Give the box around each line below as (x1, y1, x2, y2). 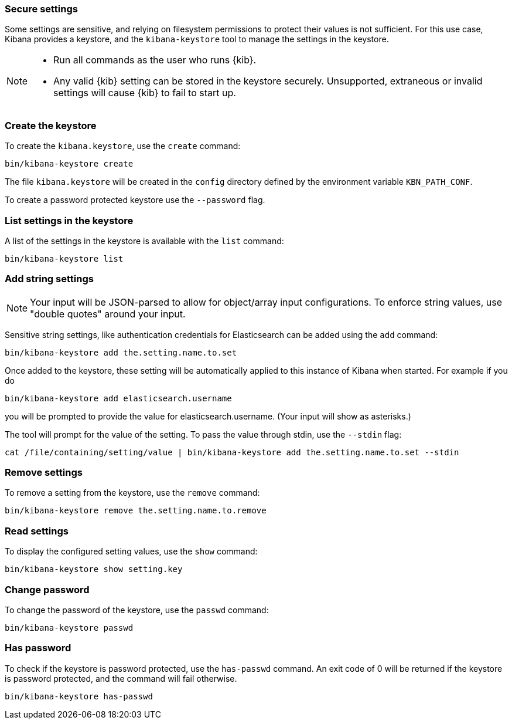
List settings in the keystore (5, 214, 134, 226)
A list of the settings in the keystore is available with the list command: (5, 235, 284, 246)
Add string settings (5, 273, 94, 285)
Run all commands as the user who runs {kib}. (53, 54, 257, 66)
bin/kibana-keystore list (5, 253, 124, 263)
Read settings (5, 525, 69, 537)
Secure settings (5, 3, 78, 15)
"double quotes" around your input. (30, 307, 186, 320)
